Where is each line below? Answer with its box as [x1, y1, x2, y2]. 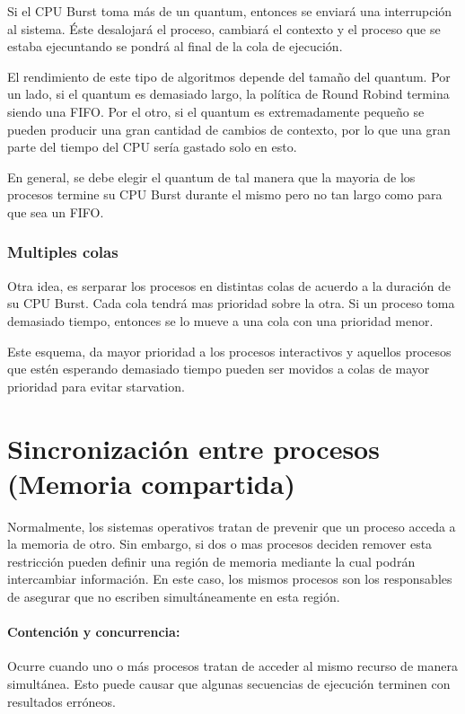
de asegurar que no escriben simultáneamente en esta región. [7, 587, 340, 605]
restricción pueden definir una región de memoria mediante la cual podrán [7, 551, 416, 570]
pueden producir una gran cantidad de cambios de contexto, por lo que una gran [7, 119, 451, 138]
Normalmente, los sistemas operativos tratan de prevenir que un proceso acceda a [7, 516, 456, 535]
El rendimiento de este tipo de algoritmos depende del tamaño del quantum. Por [7, 66, 451, 85]
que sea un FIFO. [7, 202, 104, 221]
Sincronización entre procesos [7, 429, 380, 466]
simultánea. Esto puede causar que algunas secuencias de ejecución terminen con [7, 674, 451, 692]
